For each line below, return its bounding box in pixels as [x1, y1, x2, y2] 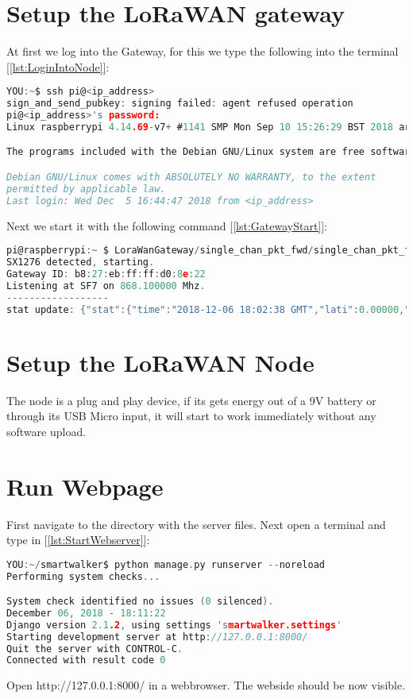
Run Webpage [6, 469, 164, 502]
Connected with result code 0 [6, 655, 166, 666]
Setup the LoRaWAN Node [6, 346, 315, 378]
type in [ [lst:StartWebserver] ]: [6, 531, 150, 548]
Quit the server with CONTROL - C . [6, 643, 183, 655]
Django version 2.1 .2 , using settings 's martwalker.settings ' [6, 619, 342, 631]
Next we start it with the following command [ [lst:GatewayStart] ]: [6, 217, 328, 234]
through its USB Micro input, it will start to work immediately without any [6, 407, 376, 424]
